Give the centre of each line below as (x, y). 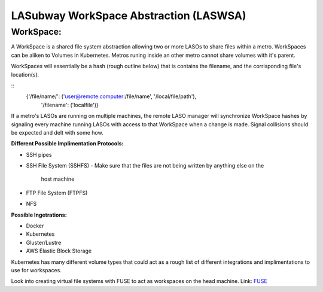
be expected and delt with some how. (57, 132)
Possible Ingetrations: (39, 215)
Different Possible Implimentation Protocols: (67, 144)
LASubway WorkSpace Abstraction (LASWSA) (129, 16)
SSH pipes (39, 154)
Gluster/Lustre (44, 242)
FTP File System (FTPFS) (57, 193)
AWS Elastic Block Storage (59, 251)
